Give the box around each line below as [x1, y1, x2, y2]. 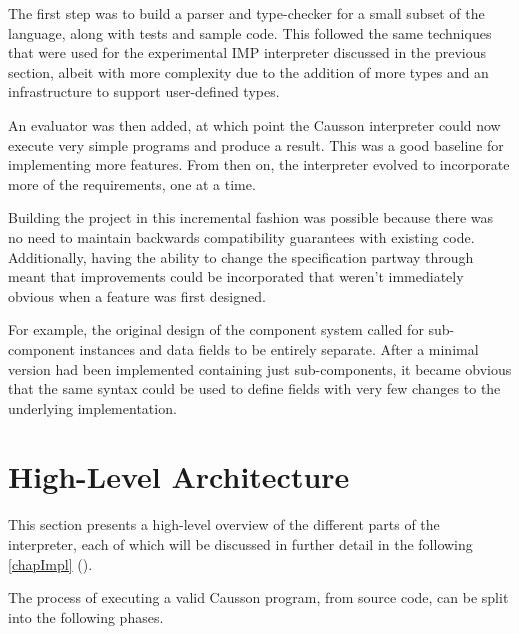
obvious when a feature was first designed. [8, 285, 266, 306]
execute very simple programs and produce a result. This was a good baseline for [8, 134, 504, 155]
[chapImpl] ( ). [8, 553, 93, 574]
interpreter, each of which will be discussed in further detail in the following [8, 534, 473, 554]
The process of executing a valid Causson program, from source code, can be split [8, 587, 509, 608]
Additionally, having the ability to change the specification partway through [8, 246, 474, 267]
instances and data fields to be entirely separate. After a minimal [79, 338, 479, 359]
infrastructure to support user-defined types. [8, 81, 280, 102]
